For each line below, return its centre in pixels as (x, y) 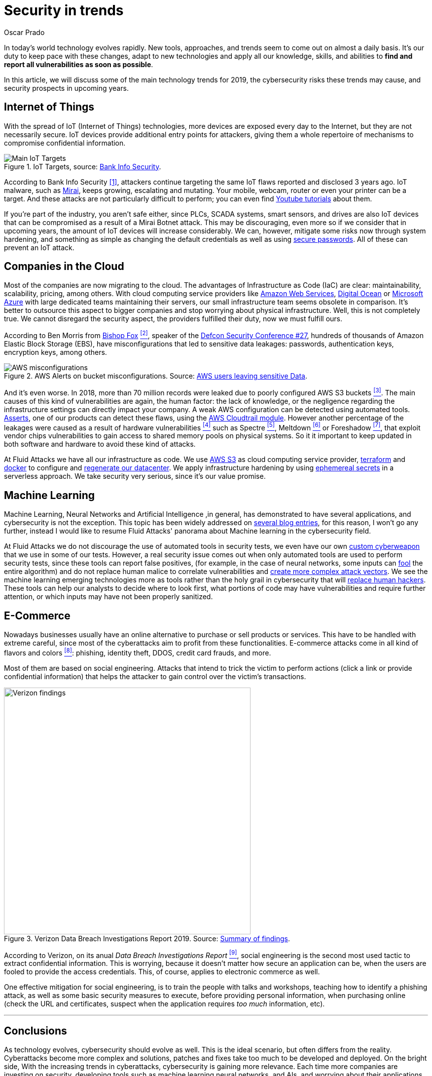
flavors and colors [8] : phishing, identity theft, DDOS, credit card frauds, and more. (138, 652)
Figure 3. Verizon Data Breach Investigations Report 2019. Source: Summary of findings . (147, 938)
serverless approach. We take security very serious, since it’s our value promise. (135, 476)
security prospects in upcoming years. (66, 88)
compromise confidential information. (65, 143)
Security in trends (64, 10)
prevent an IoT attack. (39, 247)
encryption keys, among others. (55, 352)
